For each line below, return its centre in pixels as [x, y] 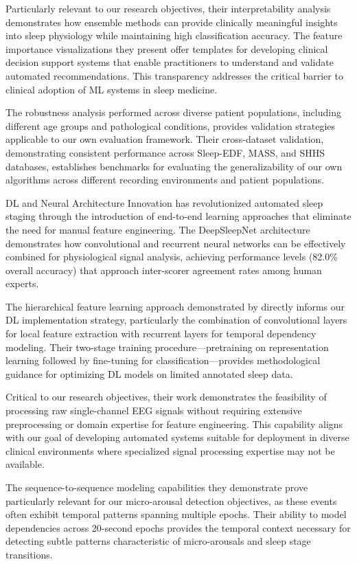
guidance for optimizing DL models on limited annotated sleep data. [149, 373]
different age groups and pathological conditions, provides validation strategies [171, 125]
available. [25, 464]
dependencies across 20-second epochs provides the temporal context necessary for [178, 527]
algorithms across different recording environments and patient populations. [165, 180]
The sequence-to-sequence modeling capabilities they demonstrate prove [157, 487]
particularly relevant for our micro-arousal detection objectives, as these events [171, 500]
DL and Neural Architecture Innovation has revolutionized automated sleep [164, 202]
